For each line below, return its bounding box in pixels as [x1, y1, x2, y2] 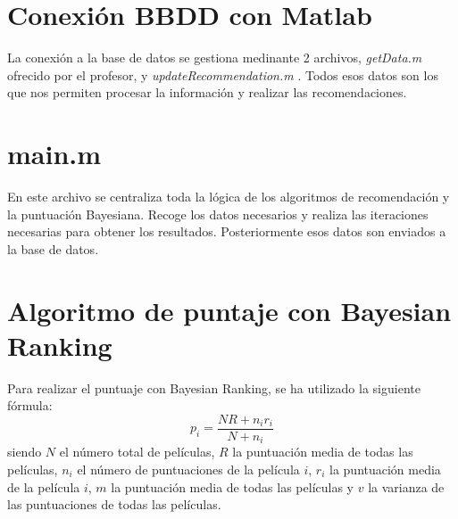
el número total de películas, [59, 442, 215, 461]
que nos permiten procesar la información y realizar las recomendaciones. [7, 83, 407, 102]
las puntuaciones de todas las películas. [7, 495, 221, 514]
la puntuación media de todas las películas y [111, 477, 354, 496]
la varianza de [368, 477, 445, 496]
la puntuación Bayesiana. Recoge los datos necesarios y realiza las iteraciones [7, 204, 429, 223]
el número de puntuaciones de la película [77, 460, 300, 479]
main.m [7, 136, 102, 172]
